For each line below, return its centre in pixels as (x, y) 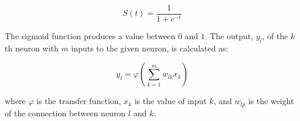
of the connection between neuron (65, 113)
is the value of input (171, 101)
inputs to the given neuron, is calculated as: (150, 48)
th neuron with (32, 48)
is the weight (271, 101)
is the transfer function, (79, 101)
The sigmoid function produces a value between (90, 36)
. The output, (229, 36)
